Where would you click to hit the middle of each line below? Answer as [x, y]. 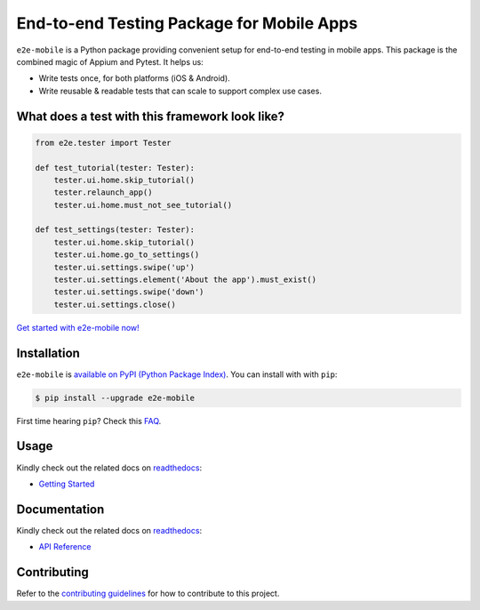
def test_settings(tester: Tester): [115, 230]
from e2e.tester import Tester [104, 143]
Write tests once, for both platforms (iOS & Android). [134, 78]
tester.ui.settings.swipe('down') [129, 292]
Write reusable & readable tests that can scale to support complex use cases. [180, 91]
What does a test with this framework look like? [150, 116]
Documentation [60, 509]
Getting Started [67, 484]
